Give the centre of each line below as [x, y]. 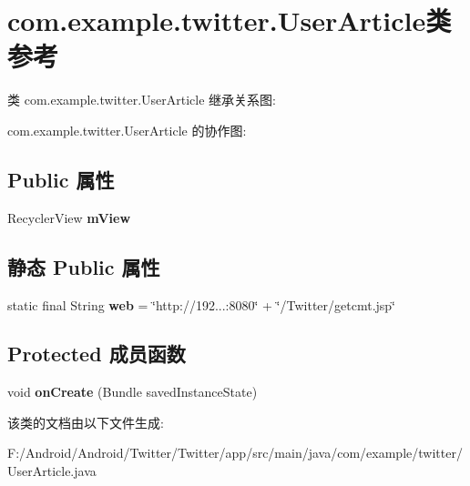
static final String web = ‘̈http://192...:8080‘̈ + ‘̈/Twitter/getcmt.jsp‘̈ [202, 304]
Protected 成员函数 [97, 354]
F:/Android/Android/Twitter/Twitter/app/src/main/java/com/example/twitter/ [235, 453]
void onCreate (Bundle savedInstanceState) [133, 392]
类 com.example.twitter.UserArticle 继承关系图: [142, 100]
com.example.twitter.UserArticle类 [230, 20]
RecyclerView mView [69, 217]
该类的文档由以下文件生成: [86, 422]
